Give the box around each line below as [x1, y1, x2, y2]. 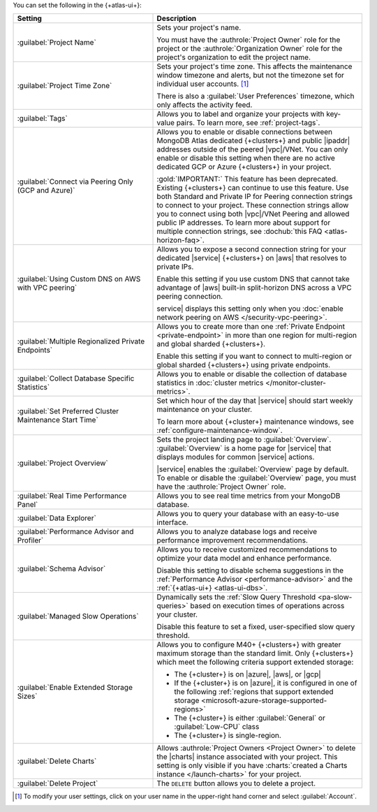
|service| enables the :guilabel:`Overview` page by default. [156, 464, 349, 474]
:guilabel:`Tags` [17, 114, 68, 124]
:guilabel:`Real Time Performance [17, 491, 127, 501]
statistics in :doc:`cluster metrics [156, 378, 264, 387]
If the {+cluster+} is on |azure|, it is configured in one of [174, 678, 357, 688]
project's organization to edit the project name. [156, 52, 311, 62]
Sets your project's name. [156, 23, 242, 33]
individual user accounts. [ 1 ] [156, 79, 249, 89]
